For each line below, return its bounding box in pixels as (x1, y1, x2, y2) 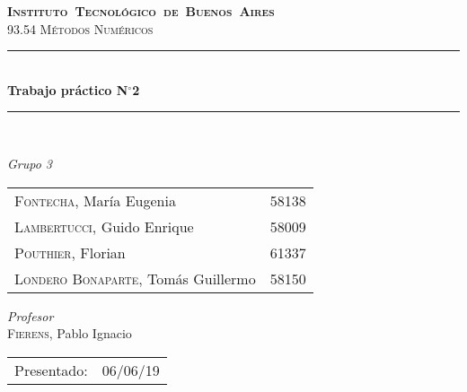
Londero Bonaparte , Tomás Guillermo (14, 267, 256, 289)
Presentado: (14, 359, 88, 380)
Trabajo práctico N (7, 80, 128, 99)
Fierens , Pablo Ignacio (7, 324, 132, 343)
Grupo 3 (7, 153, 53, 172)
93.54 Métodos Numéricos (7, 19, 154, 38)
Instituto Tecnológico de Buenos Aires (7, 2, 275, 20)
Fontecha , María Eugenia (14, 189, 176, 211)
